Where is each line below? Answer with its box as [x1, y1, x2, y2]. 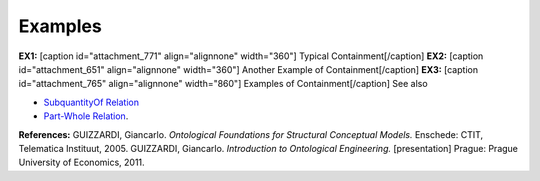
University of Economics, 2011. [18, 156, 145, 169]
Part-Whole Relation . [43, 110, 129, 122]
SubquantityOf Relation [43, 96, 140, 108]
